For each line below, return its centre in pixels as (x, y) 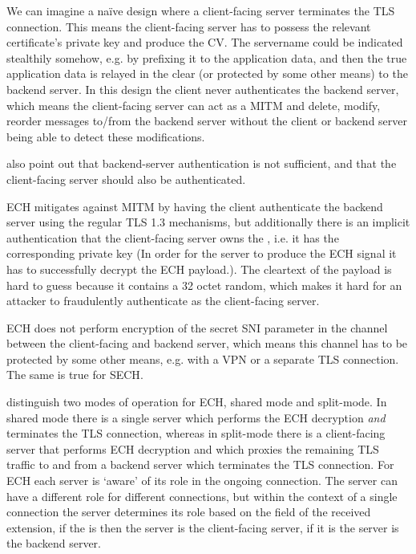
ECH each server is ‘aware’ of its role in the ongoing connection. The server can (202, 481)
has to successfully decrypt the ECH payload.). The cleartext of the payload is (199, 269)
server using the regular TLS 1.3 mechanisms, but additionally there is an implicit (208, 222)
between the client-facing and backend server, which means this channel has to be (207, 343)
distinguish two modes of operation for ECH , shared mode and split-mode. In (197, 402)
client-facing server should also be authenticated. (126, 179)
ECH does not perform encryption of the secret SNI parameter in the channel (197, 327)
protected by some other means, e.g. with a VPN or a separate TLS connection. (203, 358)
